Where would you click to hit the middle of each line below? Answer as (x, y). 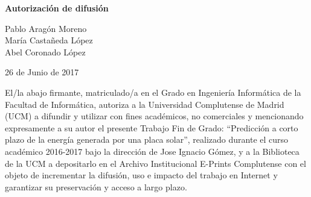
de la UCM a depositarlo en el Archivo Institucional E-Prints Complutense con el (155, 163)
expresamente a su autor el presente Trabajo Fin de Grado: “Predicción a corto (152, 127)
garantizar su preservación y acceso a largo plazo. (96, 186)
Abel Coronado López (45, 52)
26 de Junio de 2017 (42, 72)
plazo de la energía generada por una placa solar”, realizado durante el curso (147, 139)
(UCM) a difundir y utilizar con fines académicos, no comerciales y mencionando (154, 116)
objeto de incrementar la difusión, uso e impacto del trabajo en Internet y (141, 175)
